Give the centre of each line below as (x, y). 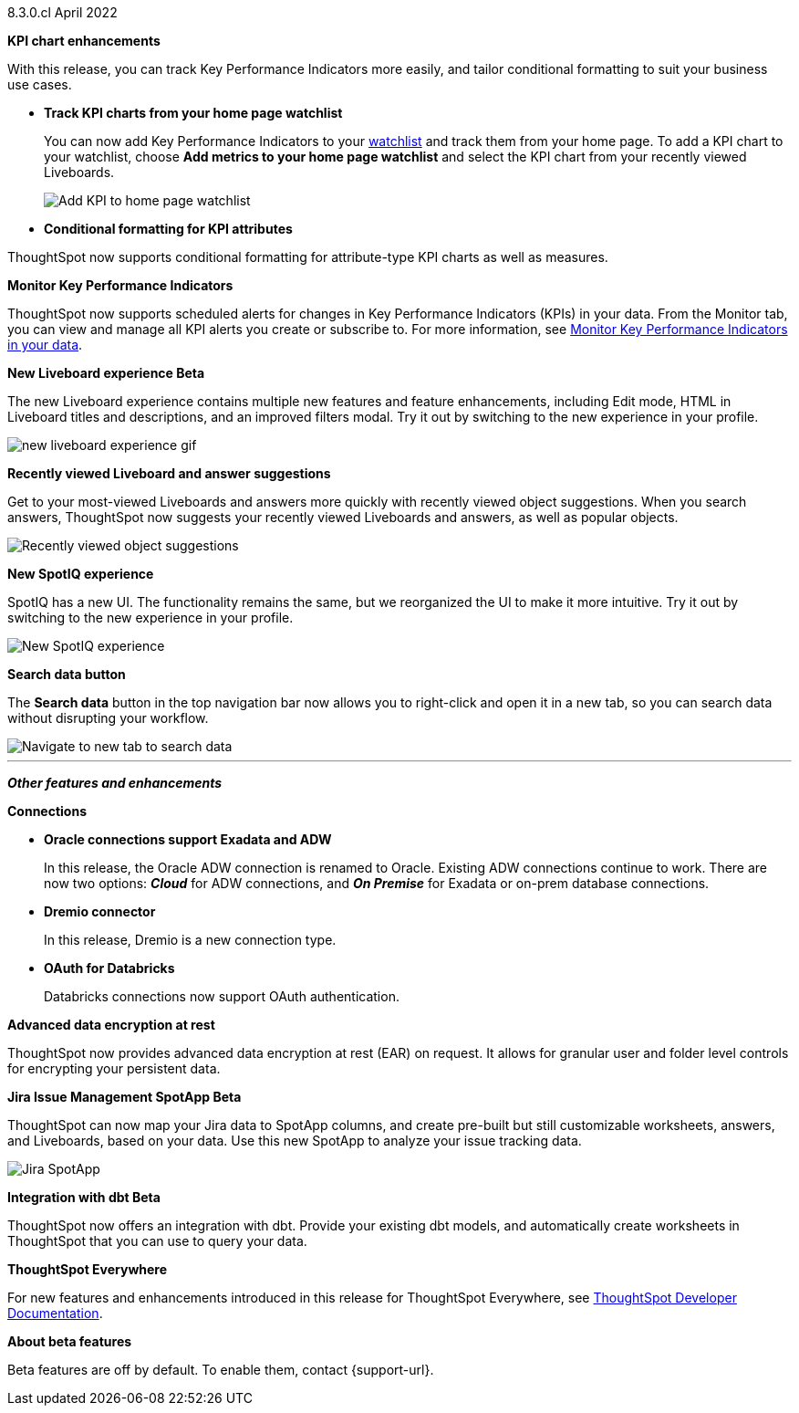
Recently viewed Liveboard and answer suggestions (169, 473)
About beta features (70, 1341)
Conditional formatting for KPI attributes (168, 229)
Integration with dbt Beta (84, 1197)
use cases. (40, 84)
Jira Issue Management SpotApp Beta (125, 1097)
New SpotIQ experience (81, 574)
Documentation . (55, 1313)
